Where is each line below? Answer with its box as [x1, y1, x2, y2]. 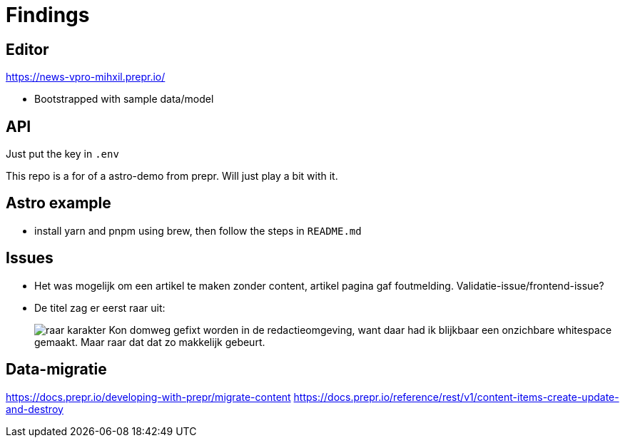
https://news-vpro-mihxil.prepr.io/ [6, 71, 166, 83]
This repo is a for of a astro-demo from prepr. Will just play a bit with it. [6, 170, 338, 183]
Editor [6, 40, 49, 58]
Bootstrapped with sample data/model [34, 93, 214, 106]
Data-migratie [6, 360, 107, 379]
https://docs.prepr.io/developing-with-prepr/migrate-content [6, 390, 291, 403]
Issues [6, 249, 54, 268]
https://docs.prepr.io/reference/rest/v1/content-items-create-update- [293, 390, 619, 403]
